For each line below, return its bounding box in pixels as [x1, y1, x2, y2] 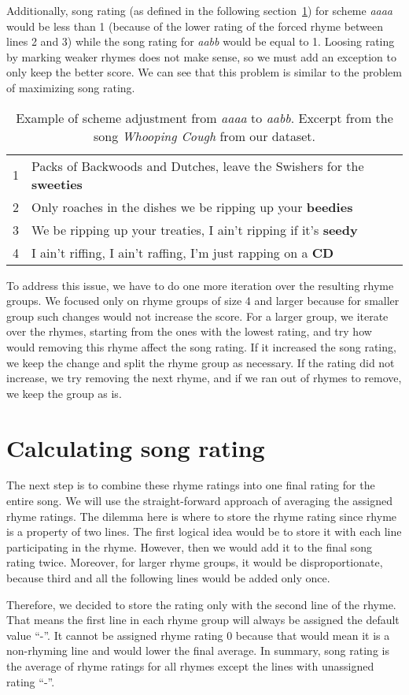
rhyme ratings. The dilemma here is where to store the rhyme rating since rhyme [6, 507, 397, 524]
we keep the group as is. [6, 385, 122, 401]
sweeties [31, 174, 83, 193]
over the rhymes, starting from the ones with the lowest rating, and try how [6, 323, 372, 340]
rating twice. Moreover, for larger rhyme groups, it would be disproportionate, [6, 554, 383, 570]
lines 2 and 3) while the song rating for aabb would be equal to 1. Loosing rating [6, 33, 395, 50]
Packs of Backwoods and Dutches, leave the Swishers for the [31, 156, 364, 175]
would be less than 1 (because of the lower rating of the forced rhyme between [6, 17, 384, 34]
